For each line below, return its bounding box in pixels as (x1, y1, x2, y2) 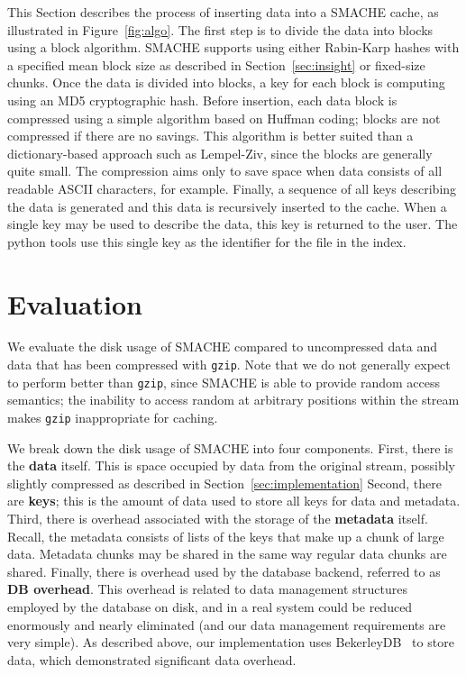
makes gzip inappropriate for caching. (7, 407, 218, 426)
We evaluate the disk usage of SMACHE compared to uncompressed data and (7, 337, 437, 356)
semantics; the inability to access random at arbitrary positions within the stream (7, 390, 460, 409)
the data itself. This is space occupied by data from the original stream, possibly (7, 456, 456, 475)
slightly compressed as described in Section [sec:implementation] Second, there (7, 473, 443, 492)
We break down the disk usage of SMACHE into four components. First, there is (7, 438, 453, 457)
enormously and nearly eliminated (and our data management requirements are (7, 615, 446, 634)
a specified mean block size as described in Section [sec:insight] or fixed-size (7, 55, 425, 74)
